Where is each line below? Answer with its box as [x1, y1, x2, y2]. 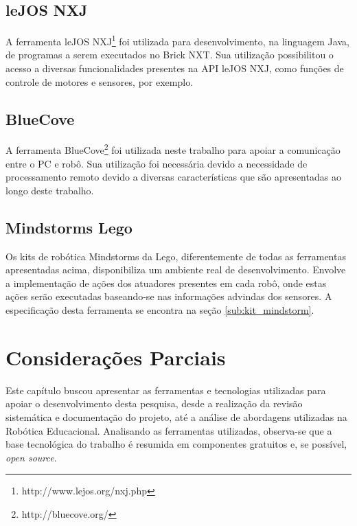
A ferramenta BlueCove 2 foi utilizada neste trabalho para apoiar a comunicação [5, 141, 341, 157]
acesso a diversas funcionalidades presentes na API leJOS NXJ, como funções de [5, 61, 344, 76]
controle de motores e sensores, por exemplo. [5, 74, 194, 89]
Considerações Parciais [5, 343, 226, 371]
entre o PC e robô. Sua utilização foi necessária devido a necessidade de [5, 156, 308, 170]
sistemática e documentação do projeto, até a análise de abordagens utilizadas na [5, 409, 347, 424]
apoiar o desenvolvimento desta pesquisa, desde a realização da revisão [5, 396, 303, 411]
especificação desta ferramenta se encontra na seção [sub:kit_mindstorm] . [5, 303, 314, 317]
